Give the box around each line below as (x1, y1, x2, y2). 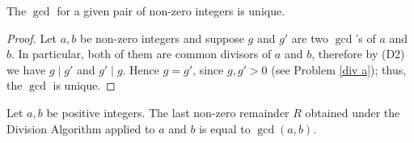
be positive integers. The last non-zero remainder (46, 103, 289, 120)
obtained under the (305, 103, 400, 120)
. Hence (122, 61, 160, 78)
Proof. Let (6, 29, 57, 46)
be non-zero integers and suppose (79, 29, 244, 46)
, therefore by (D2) (311, 45, 405, 62)
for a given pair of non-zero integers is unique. (57, 2, 285, 19)
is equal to (199, 120, 251, 137)
